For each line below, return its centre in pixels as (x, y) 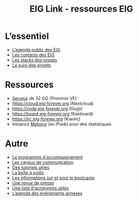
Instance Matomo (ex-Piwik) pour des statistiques (61, 124)
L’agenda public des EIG (36, 50)
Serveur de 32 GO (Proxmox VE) (44, 98)
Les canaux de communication (43, 162)
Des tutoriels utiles (31, 167)
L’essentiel (27, 36)
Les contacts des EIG (33, 55)
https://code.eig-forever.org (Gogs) (47, 108)
